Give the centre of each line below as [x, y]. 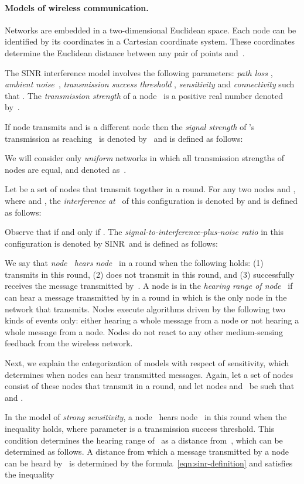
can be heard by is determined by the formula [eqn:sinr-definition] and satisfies [149, 463]
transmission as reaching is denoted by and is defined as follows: [124, 138]
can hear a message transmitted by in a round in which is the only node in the [146, 297]
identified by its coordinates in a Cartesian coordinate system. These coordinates [150, 41]
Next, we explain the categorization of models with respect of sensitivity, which [147, 363]
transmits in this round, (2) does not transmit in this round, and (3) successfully [150, 274]
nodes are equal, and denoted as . [66, 169]
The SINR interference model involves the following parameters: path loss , [139, 72]
